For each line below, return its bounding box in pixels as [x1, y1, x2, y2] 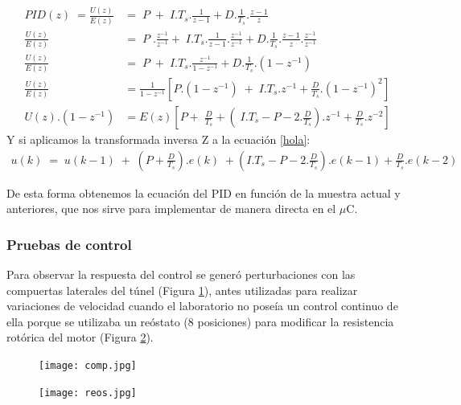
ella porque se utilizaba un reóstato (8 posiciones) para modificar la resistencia [6, 313, 394, 329]
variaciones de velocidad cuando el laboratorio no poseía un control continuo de [6, 297, 398, 314]
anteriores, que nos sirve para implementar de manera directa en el [6, 200, 336, 217]
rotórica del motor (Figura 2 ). [6, 329, 154, 346]
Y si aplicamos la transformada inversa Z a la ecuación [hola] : [6, 131, 311, 148]
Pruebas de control [6, 234, 132, 254]
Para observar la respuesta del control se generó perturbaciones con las [6, 266, 356, 283]
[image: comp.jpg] [39, 360, 137, 372]
